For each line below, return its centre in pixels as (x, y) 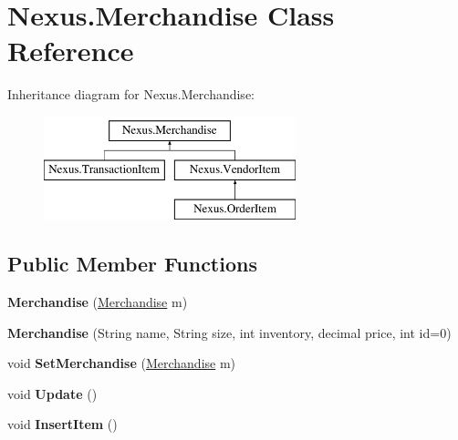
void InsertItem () (62, 424)
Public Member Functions (132, 264)
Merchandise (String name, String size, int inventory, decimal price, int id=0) (229, 332)
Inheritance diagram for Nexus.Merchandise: (131, 94)
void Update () (52, 393)
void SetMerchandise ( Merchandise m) (122, 363)
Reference (71, 51)
